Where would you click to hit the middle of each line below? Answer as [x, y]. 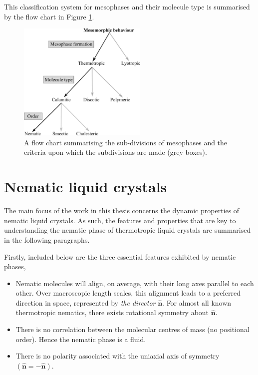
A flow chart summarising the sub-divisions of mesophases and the [126, 142]
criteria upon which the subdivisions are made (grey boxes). [116, 152]
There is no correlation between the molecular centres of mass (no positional [132, 329]
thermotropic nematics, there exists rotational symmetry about [112, 312]
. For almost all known [197, 302]
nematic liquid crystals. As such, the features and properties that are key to [120, 220]
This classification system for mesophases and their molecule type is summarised [127, 6]
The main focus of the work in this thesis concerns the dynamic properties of [122, 210]
